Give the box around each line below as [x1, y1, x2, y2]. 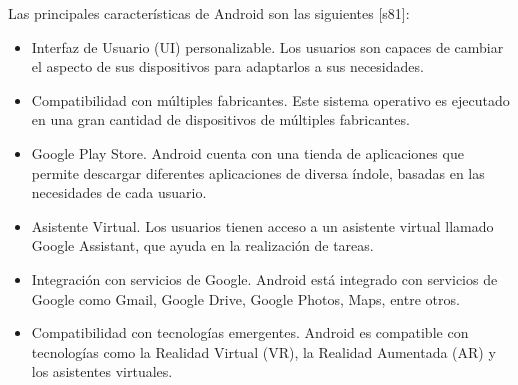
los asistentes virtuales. [31, 361, 173, 382]
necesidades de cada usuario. [31, 182, 207, 203]
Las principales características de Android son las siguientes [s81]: [8, 3, 410, 23]
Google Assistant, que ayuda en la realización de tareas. [31, 235, 374, 256]
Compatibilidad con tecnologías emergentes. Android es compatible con [31, 322, 469, 343]
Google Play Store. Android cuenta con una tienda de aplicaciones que [31, 142, 464, 163]
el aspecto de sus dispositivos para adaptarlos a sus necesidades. [31, 56, 424, 77]
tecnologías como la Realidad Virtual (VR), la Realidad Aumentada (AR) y [31, 341, 496, 362]
